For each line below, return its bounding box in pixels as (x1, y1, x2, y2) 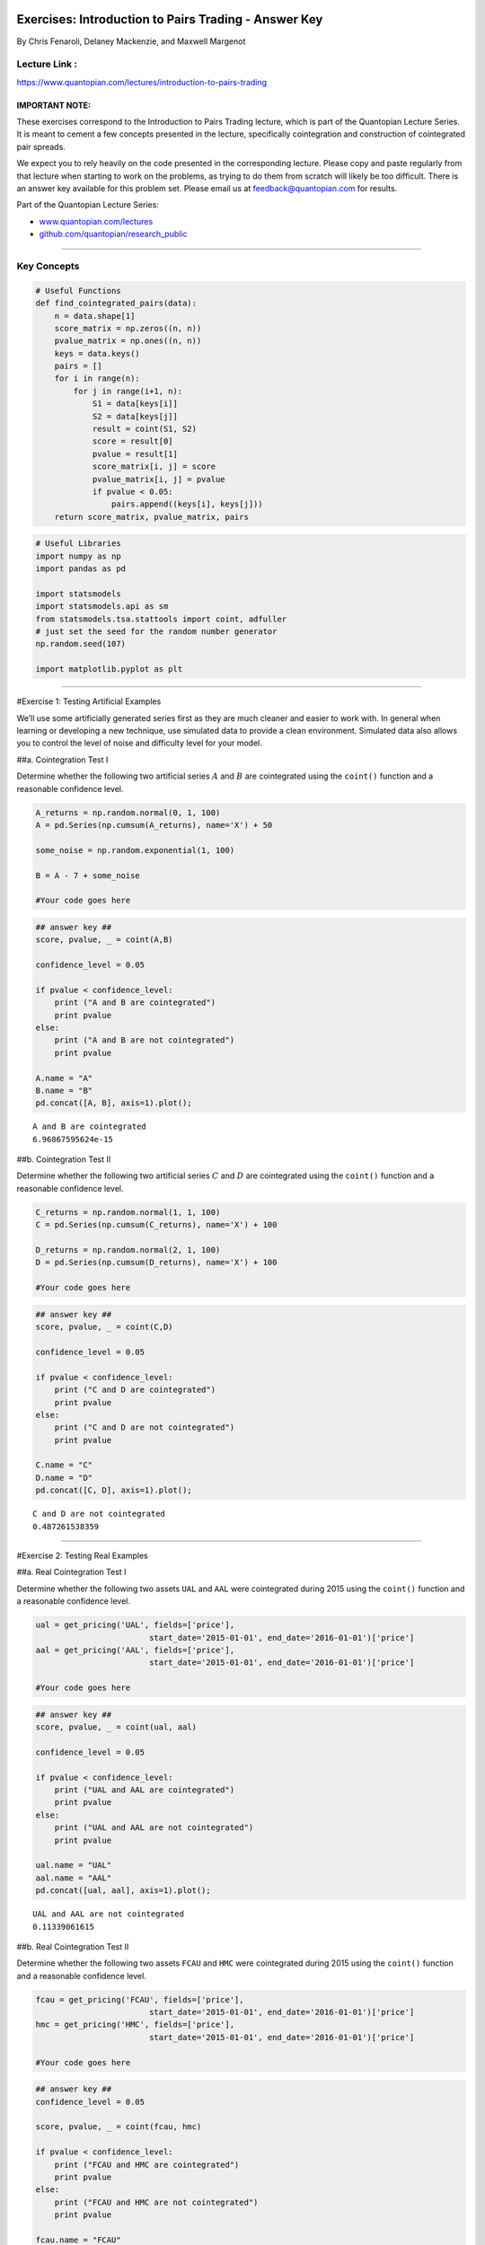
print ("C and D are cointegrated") (54, 1385, 216, 1395)
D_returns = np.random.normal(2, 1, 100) (35, 1245, 221, 1255)
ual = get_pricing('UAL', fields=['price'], (35, 1620, 235, 1630)
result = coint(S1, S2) (92, 424, 198, 435)
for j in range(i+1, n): (73, 386, 183, 396)
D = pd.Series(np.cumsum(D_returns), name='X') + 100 (35, 1257, 278, 1268)
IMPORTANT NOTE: (16, 100, 92, 110)
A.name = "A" (35, 1073, 93, 1083)
